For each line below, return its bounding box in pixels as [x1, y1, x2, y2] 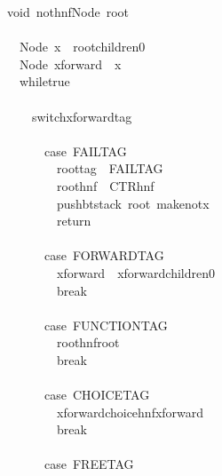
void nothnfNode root [6, 3, 129, 20]
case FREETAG [44, 455, 134, 473]
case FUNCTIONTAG [44, 315, 168, 334]
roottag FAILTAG [56, 159, 163, 178]
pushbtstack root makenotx [56, 194, 210, 212]
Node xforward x [19, 54, 122, 73]
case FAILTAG [44, 141, 127, 160]
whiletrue [19, 72, 70, 91]
